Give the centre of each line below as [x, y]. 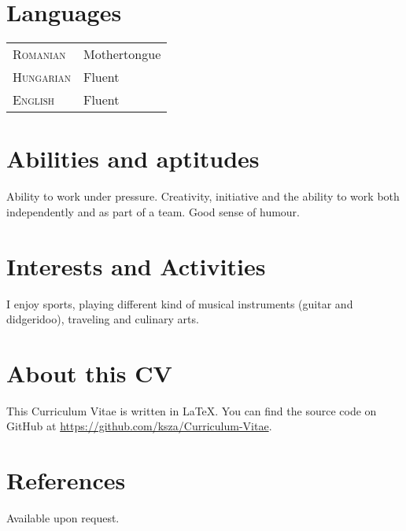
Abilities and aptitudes [133, 159]
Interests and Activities [136, 265]
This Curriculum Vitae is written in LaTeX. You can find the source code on [192, 410]
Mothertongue [122, 54]
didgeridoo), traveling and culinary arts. [103, 319]
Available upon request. [63, 518]
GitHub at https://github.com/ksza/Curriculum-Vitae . [139, 426]
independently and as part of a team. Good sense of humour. [153, 211]
